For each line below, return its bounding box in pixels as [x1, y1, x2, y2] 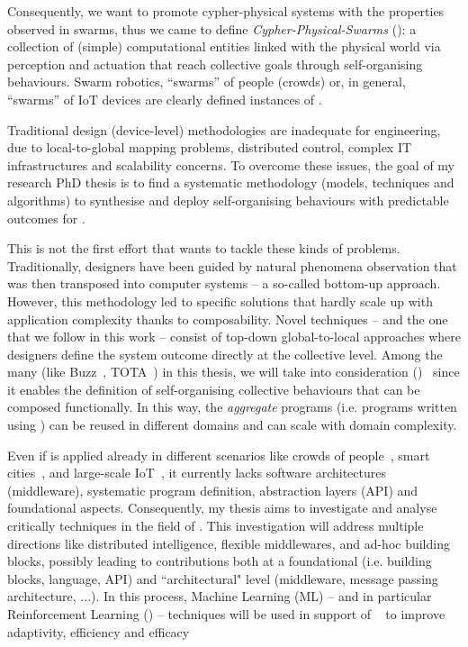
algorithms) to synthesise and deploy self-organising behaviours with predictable [7, 190, 449, 209]
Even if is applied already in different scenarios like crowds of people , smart [7, 445, 430, 464]
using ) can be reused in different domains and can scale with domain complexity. [7, 415, 457, 434]
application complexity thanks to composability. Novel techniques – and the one [7, 309, 448, 328]
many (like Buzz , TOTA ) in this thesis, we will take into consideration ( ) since [7, 362, 460, 381]
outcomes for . [7, 208, 85, 227]
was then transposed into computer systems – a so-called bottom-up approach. [7, 274, 441, 293]
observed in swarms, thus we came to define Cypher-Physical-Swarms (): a [7, 19, 417, 38]
